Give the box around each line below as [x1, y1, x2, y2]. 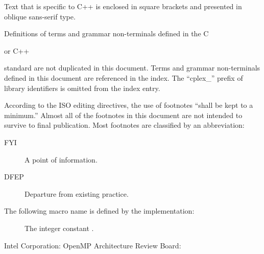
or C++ [4, 45, 30, 56]
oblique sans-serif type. [4, 11, 76, 21]
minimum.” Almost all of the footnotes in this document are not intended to [4, 109, 243, 120]
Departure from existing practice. [25, 188, 129, 199]
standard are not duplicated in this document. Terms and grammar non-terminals [4, 62, 260, 73]
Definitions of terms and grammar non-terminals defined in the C [4, 28, 209, 39]
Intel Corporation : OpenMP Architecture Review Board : [4, 240, 181, 250]
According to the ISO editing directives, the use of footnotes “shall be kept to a [4, 100, 253, 110]
